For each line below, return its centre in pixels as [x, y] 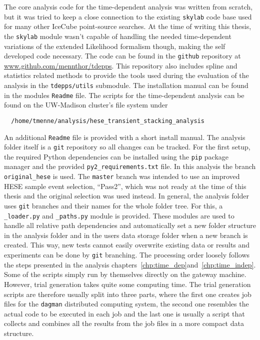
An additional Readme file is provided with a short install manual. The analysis [125, 137]
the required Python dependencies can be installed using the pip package [116, 156]
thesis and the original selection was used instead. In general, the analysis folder [126, 196]
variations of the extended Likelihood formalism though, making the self [115, 46]
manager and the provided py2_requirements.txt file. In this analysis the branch [130, 166]
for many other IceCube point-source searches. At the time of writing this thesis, [128, 26]
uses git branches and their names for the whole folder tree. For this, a [113, 205]
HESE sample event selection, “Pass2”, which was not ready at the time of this [125, 186]
